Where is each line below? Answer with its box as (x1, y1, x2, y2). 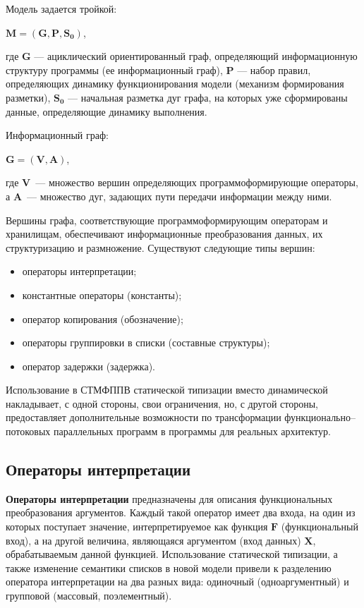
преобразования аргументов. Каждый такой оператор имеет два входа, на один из (6, 505, 356, 520)
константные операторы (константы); (22, 287, 182, 302)
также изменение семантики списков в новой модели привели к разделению (6, 560, 332, 575)
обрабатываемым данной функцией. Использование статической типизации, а (6, 547, 338, 561)
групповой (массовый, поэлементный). (6, 588, 172, 603)
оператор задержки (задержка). (22, 358, 156, 373)
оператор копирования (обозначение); (22, 311, 183, 326)
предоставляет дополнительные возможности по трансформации (6, 410, 281, 425)
